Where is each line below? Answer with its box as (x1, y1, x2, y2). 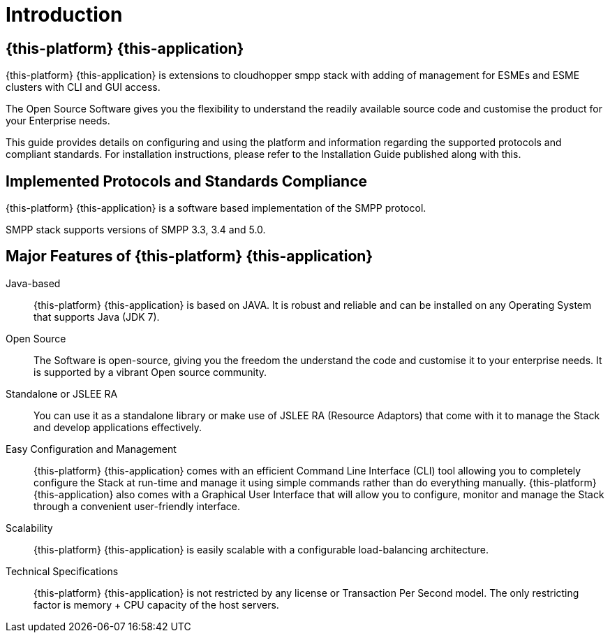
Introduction (6, 3, 123, 27)
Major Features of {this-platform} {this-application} (6, 247, 373, 266)
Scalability (6, 521, 53, 534)
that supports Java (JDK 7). (34, 310, 160, 323)
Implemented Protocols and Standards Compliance (6, 172, 368, 190)
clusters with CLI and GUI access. (6, 81, 161, 94)
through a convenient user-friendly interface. (34, 500, 241, 512)
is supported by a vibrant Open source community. (34, 365, 267, 378)
